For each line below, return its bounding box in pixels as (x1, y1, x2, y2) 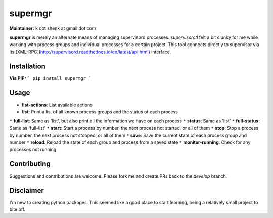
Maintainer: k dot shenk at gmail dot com (9, 25, 96, 31)
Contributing (9, 159, 51, 168)
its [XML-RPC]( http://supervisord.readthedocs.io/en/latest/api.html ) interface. (9, 49, 171, 55)
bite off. (9, 206, 25, 212)
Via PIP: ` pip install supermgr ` (9, 75, 92, 81)
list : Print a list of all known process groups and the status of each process (22, 109, 178, 115)
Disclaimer (9, 186, 44, 195)
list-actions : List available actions (22, 102, 93, 108)
